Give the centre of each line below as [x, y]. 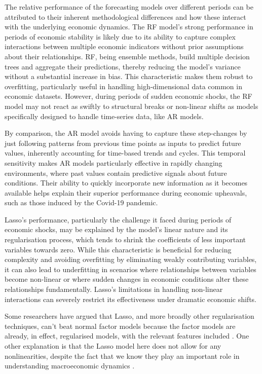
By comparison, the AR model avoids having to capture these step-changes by [126, 133]
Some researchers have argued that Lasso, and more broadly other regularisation [129, 316]
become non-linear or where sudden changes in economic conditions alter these [127, 279]
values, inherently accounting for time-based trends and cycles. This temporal [125, 153]
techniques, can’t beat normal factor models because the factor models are [120, 326]
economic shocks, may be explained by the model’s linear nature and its [116, 229]
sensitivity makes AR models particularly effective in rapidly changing [114, 162]
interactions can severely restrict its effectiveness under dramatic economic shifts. [130, 299]
